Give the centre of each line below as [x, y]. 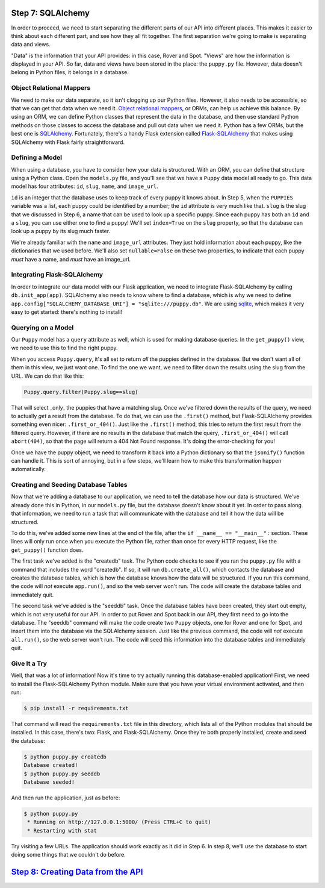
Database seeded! [49, 782]
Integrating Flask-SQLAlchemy [57, 275]
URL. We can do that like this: [48, 376]
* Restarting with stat [62, 830]
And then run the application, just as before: [66, 798]
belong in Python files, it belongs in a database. [70, 72]
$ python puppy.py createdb [65, 757]
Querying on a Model [42, 327]
